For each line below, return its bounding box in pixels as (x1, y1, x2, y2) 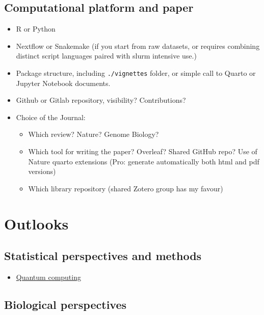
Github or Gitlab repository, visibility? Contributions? (16, 95, 186, 105)
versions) (28, 166, 56, 177)
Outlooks (4, 213, 69, 234)
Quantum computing (16, 271, 81, 282)
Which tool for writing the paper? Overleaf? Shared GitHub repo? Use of (28, 146, 257, 157)
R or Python (16, 23, 56, 34)
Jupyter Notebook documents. (16, 77, 111, 88)
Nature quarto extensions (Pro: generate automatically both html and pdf (28, 156, 259, 166)
